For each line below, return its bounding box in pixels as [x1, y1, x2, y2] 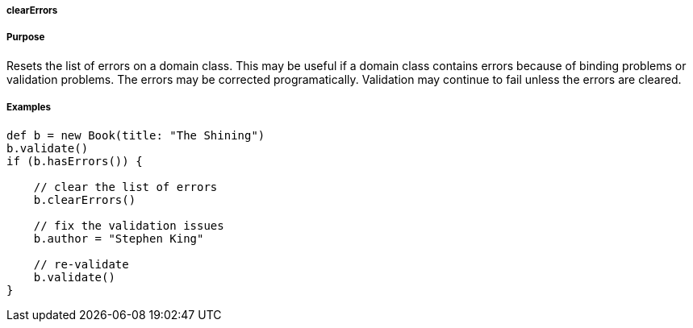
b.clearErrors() [33, 193, 136, 206]
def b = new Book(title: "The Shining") [6, 128, 265, 142]
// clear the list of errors [33, 180, 218, 193]
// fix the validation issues [33, 218, 224, 232]
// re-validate [33, 257, 129, 271]
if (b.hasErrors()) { [6, 154, 143, 168]
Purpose [6, 31, 45, 44]
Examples [6, 102, 51, 114]
